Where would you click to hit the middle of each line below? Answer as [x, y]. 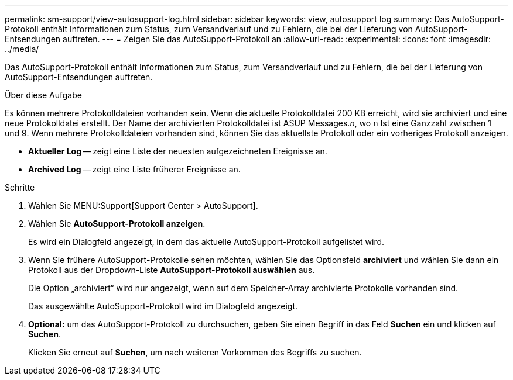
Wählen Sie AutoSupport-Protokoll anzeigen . [117, 224]
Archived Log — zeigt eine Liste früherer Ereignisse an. [134, 169]
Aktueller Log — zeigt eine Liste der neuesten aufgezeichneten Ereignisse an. [178, 151]
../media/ [22, 49]
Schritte [20, 187]
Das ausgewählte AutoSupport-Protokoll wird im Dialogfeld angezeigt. [163, 306]
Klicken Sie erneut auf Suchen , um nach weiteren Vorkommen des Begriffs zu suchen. [195, 352]
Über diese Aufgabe [43, 95]
